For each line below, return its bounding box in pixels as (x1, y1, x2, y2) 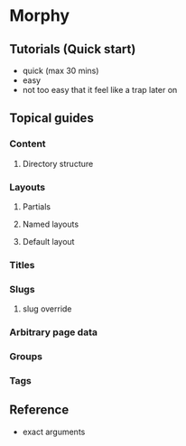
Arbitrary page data (9, 326, 98, 339)
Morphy (9, 5, 70, 26)
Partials (22, 200, 51, 212)
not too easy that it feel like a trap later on (22, 85, 178, 95)
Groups (9, 350, 43, 363)
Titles (9, 258, 35, 271)
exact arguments (22, 426, 86, 437)
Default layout (22, 236, 75, 246)
